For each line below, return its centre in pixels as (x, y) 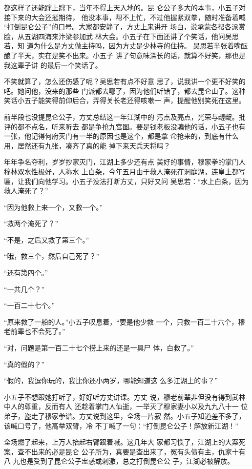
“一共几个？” (24, 289)
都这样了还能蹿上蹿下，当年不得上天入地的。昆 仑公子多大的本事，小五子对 (125, 7)
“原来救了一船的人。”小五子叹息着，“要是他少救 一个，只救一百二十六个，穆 (125, 321)
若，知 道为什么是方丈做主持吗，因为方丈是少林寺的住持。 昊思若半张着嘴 (123, 46)
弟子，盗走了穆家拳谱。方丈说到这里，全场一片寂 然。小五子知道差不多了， (125, 416)
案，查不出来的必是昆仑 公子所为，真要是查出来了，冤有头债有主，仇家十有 (125, 451)
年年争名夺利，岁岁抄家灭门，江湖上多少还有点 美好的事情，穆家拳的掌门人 (125, 162)
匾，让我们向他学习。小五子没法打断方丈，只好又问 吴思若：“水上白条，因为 (126, 181)
